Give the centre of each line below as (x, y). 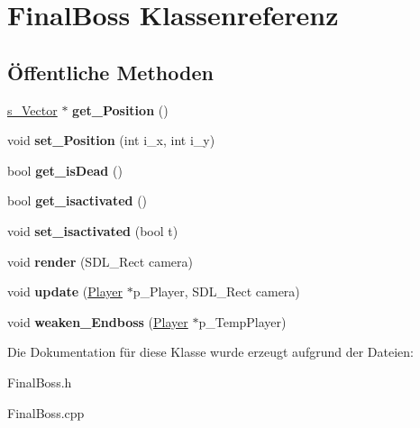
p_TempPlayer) (242, 321)
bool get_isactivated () (78, 200)
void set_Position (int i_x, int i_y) (111, 140)
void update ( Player (65, 291)
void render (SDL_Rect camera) (100, 261)
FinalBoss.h (40, 382)
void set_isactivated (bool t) (93, 230)
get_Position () (120, 109)
